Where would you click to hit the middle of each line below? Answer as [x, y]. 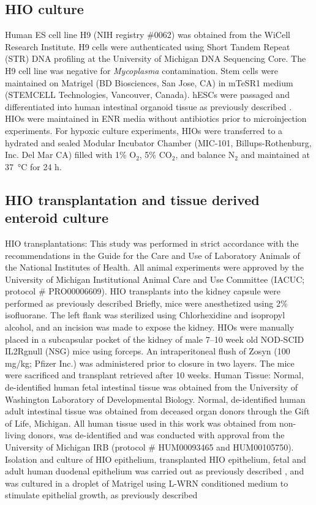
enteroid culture [57, 218]
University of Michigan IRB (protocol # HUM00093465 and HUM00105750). [149, 447]
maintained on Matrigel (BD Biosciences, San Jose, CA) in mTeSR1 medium [149, 82]
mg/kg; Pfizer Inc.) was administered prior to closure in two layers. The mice [150, 363]
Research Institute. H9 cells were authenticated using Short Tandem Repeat [148, 46]
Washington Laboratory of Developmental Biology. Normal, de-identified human [155, 399]
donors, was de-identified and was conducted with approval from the [156, 435]
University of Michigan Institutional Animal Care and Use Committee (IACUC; [155, 279]
